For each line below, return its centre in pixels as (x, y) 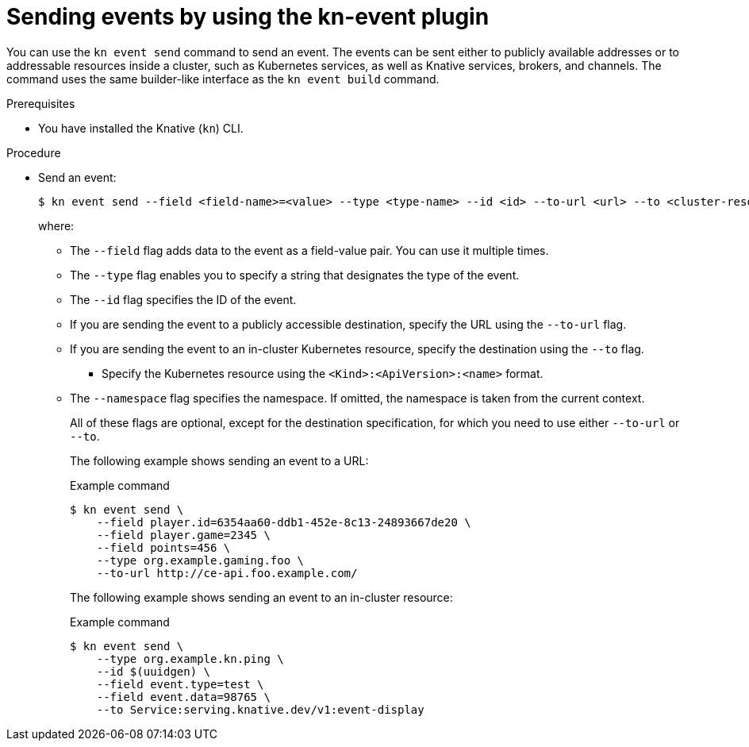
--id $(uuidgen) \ (154, 671)
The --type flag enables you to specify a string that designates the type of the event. (295, 275)
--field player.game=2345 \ (183, 535)
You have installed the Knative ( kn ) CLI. (141, 128)
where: (56, 225)
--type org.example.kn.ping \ (190, 658)
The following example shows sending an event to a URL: (219, 460)
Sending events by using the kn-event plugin (248, 17)
